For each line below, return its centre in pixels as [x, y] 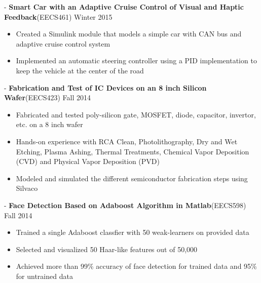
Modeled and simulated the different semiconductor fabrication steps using [132, 178]
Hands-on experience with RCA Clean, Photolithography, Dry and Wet [127, 141]
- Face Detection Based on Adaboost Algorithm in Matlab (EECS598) [125, 205]
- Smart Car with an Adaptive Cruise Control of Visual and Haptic [124, 7]
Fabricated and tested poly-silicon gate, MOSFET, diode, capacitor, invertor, [136, 114]
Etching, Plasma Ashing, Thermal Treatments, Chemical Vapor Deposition [133, 151]
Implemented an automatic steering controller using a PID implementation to [136, 60]
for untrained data [44, 276]
